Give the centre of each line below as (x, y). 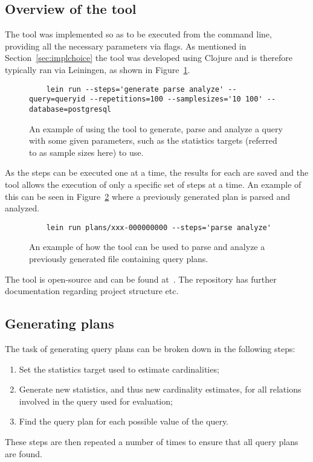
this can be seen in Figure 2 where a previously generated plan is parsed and (148, 196)
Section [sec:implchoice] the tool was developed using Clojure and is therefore (149, 58)
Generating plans (60, 323)
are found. (24, 453)
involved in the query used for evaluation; (96, 401)
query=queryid (57, 99)
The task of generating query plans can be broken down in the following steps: (150, 348)
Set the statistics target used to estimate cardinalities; (119, 369)
